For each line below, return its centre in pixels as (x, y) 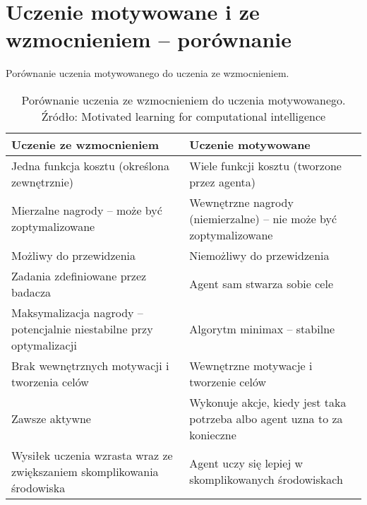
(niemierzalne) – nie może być (263, 218)
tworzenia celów (50, 381)
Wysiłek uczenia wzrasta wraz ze (92, 455)
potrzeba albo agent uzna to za (266, 418)
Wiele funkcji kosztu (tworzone (265, 165)
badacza (31, 292)
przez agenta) (223, 182)
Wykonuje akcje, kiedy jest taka (268, 402)
